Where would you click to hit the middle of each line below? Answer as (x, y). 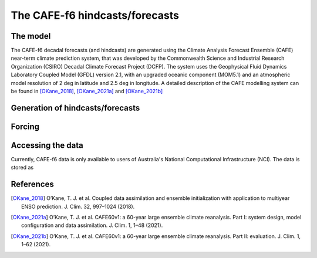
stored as (22, 168)
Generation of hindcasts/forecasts (75, 108)
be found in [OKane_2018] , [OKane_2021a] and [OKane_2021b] (87, 91)
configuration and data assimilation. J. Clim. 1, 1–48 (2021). (92, 225)
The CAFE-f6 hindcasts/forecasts (95, 15)
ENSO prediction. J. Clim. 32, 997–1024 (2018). (78, 206)
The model (31, 36)
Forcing (25, 126)
